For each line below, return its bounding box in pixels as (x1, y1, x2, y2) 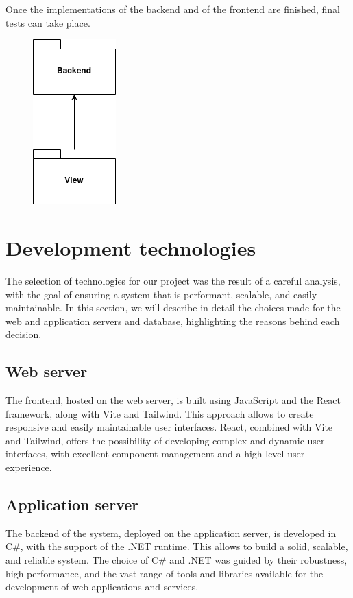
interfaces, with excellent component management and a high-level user (5, 446, 305, 461)
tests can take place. (5, 15, 90, 29)
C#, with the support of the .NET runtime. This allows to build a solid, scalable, (5, 539, 348, 553)
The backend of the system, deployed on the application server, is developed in (5, 525, 337, 540)
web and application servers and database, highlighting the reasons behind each (5, 313, 340, 328)
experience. (5, 460, 52, 475)
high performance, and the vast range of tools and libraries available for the (5, 566, 324, 580)
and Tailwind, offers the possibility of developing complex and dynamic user (5, 433, 325, 447)
